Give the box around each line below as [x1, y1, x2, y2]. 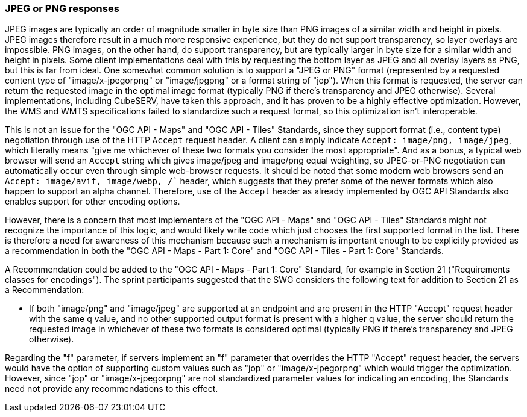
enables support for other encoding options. [5, 196, 180, 207]
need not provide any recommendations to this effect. [5, 383, 218, 394]
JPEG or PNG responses [5, 2, 119, 14]
